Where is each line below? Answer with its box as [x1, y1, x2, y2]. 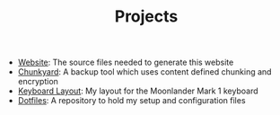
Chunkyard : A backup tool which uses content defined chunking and [17, 66, 272, 77]
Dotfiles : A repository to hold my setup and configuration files [17, 95, 246, 106]
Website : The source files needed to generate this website [17, 57, 234, 68]
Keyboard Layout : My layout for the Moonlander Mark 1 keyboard [17, 85, 258, 96]
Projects [114, 6, 179, 27]
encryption [17, 76, 58, 87]
